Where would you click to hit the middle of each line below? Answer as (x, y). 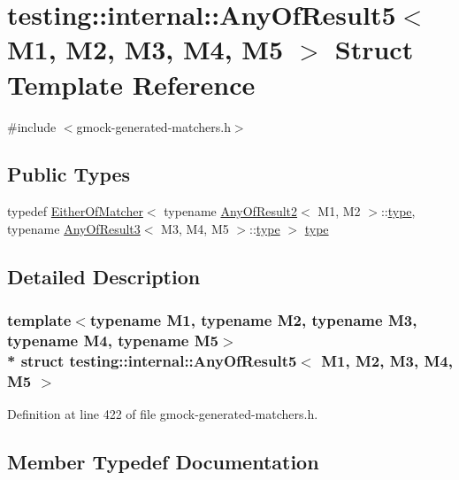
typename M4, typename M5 (113, 341)
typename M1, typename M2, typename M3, (253, 320)
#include (32, 126)
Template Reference (131, 84)
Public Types (69, 174)
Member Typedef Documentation (163, 462)
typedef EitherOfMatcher (75, 211)
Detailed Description (104, 276)
